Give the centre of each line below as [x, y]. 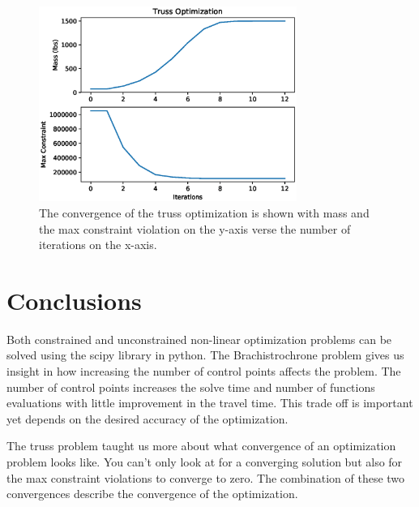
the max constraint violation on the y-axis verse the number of [195, 228]
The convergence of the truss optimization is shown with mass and [204, 212]
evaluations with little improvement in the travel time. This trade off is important [210, 403]
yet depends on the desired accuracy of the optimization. [148, 418]
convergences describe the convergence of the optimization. [152, 494]
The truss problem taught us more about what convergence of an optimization [201, 446]
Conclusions [74, 300]
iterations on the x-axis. [98, 245]
